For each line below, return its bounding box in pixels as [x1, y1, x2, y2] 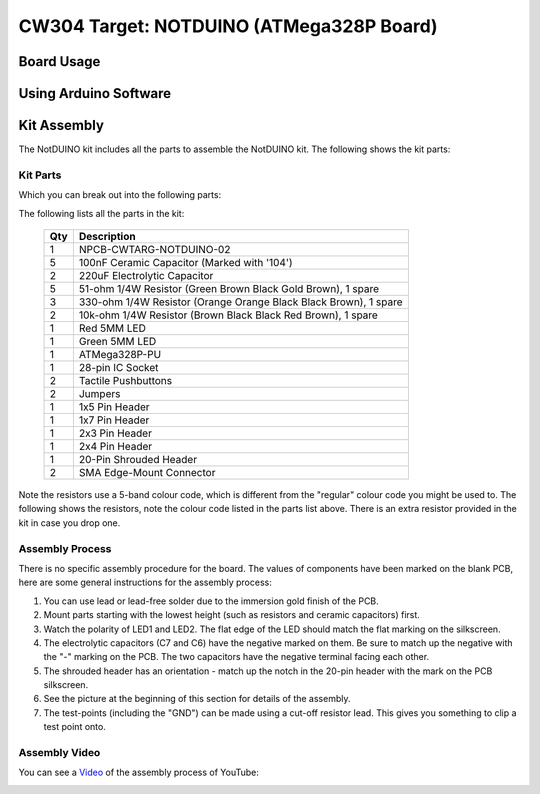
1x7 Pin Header [78, 413, 150, 427]
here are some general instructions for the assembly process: [18, 576, 272, 589]
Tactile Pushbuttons [78, 374, 173, 388]
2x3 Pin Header [78, 426, 152, 440]
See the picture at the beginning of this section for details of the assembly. [43, 693, 351, 705]
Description [78, 230, 136, 244]
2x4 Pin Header [78, 440, 153, 454]
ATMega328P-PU [78, 348, 162, 362]
